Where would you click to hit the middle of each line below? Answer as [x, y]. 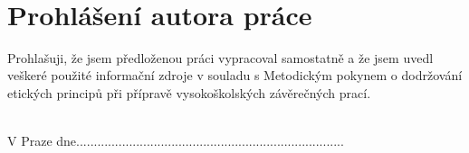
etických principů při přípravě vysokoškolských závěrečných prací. [189, 92]
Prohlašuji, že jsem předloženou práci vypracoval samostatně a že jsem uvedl [220, 57]
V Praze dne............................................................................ [176, 141]
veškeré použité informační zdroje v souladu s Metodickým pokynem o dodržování [235, 75]
